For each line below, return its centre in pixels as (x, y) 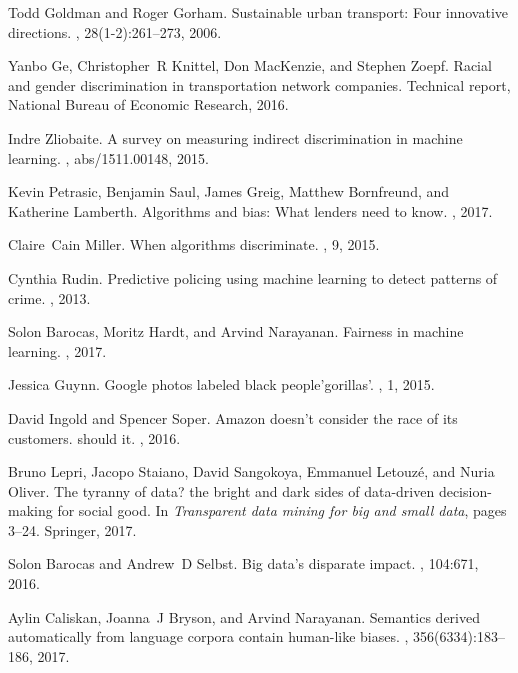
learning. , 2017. (57, 350)
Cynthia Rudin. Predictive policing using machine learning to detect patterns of (253, 277)
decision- (465, 490)
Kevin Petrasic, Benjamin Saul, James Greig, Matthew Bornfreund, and (229, 191)
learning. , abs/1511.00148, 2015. (108, 157)
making (30, 510)
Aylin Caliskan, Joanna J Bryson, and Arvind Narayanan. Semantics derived (244, 616)
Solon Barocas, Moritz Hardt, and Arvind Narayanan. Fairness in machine (236, 331)
